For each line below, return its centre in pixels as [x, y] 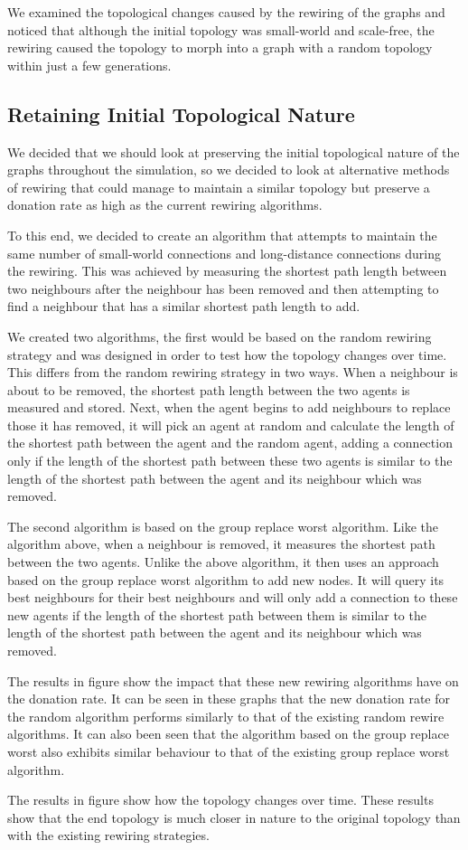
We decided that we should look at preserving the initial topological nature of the [234, 151]
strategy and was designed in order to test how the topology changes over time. [227, 354]
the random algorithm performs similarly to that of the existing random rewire [226, 716]
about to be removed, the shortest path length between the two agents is [209, 389]
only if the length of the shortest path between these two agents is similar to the [230, 461]
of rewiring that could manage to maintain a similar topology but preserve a [219, 187]
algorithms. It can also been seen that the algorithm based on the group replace [228, 734]
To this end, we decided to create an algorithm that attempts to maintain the [222, 235]
